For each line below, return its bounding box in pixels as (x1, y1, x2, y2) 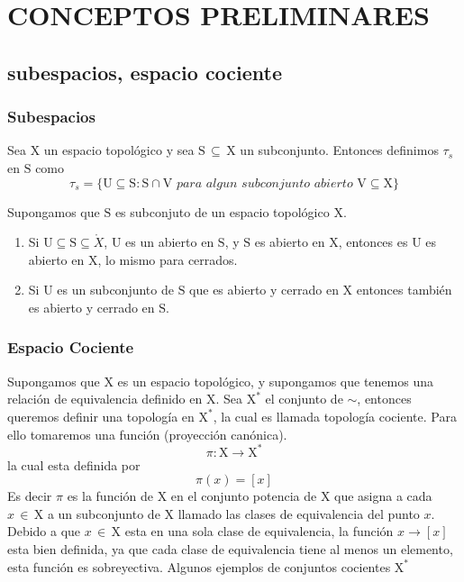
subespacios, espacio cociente (7, 58, 283, 86)
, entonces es (338, 232, 408, 251)
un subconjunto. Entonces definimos (240, 141, 439, 159)
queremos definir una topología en (7, 406, 195, 425)
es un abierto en (125, 232, 214, 251)
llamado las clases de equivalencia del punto (177, 504, 420, 523)
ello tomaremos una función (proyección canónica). (7, 424, 287, 443)
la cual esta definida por (7, 455, 141, 474)
